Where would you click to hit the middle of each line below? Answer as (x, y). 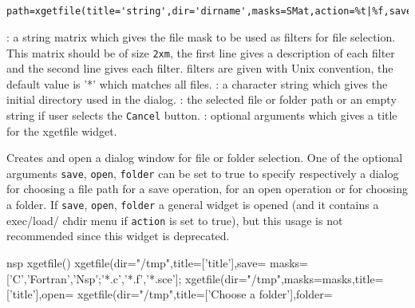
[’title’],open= (40, 294)
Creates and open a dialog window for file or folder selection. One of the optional (205, 158)
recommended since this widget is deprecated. (118, 236)
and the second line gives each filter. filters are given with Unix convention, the (200, 68)
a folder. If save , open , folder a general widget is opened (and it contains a (193, 205)
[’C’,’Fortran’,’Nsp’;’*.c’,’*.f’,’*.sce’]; (94, 278)
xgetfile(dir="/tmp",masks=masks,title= (285, 278)
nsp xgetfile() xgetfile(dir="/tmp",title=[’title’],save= (136, 262)
